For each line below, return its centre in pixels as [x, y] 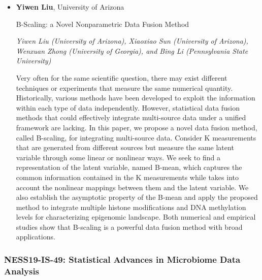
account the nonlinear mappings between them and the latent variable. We [132, 187]
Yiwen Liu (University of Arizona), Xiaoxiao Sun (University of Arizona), [132, 41]
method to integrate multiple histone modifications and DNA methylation [131, 207]
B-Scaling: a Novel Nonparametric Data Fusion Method [103, 24]
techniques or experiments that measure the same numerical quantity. [124, 87]
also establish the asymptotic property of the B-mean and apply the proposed [137, 197]
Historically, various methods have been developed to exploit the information [136, 98]
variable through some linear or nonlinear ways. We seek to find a [118, 157]
